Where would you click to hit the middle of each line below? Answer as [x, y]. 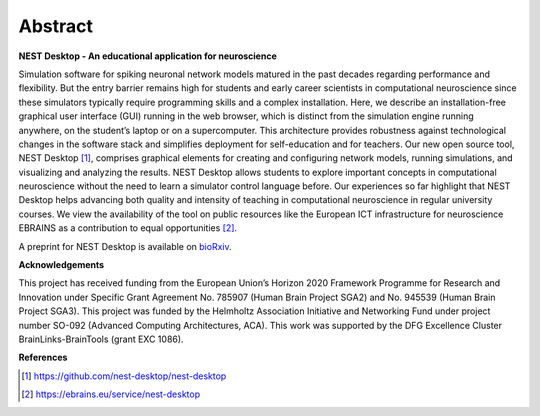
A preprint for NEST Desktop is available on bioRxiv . [125, 246]
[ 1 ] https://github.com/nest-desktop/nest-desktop [124, 376]
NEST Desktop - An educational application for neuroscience [147, 56]
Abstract [56, 26]
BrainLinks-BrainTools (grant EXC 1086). [101, 339]
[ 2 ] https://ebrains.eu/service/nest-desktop [110, 394]
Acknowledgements [61, 265]
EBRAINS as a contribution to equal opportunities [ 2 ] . [128, 228]
